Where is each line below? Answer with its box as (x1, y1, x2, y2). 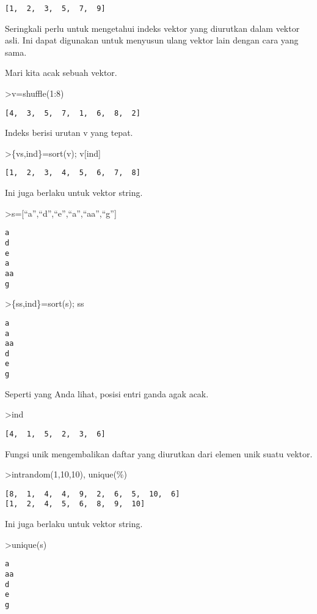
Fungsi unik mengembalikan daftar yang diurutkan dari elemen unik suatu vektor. (5, 447, 313, 460)
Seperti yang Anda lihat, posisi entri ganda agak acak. (5, 387, 209, 400)
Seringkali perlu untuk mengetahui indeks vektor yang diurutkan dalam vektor (5, 21, 300, 34)
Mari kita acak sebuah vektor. (5, 66, 117, 79)
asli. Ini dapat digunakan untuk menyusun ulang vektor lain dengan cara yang (5, 34, 299, 47)
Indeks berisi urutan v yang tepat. (5, 126, 133, 139)
